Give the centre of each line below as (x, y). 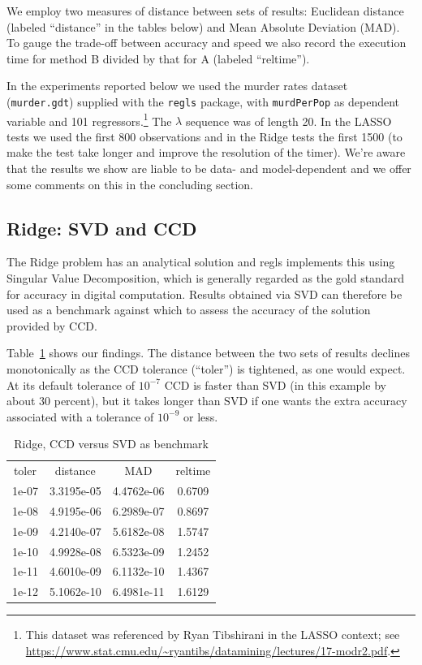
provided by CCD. (52, 325)
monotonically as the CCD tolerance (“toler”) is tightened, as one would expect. (206, 369)
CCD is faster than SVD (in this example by (275, 384)
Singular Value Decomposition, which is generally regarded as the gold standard (205, 278)
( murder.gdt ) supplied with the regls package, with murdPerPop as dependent (203, 101)
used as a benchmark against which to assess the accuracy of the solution (189, 310)
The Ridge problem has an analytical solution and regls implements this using (201, 262)
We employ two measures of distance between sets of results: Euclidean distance (205, 11)
